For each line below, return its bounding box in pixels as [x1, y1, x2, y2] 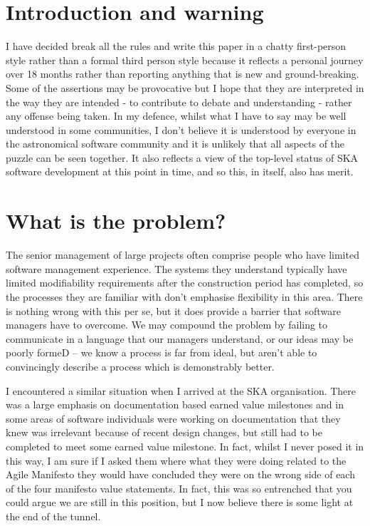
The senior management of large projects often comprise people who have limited [6, 247, 359, 262]
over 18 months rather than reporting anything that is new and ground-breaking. [6, 66, 359, 81]
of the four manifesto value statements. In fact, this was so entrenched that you [6, 480, 352, 495]
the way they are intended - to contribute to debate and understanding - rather [6, 94, 352, 109]
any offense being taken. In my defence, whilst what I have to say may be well [6, 108, 347, 123]
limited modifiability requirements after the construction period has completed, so [6, 275, 364, 290]
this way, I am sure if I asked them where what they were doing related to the [6, 453, 347, 468]
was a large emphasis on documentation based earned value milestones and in [6, 397, 344, 412]
